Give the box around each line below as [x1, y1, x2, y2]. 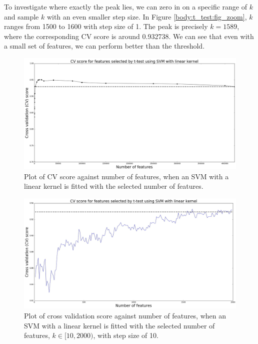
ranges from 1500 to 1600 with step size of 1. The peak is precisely [4, 21, 208, 32]
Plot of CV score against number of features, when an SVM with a [24, 171, 229, 181]
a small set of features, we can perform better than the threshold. [4, 41, 205, 51]
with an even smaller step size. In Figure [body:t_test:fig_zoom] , [46, 11, 247, 22]
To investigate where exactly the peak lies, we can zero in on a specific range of [4, 2, 247, 12]
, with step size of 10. [93, 330, 158, 340]
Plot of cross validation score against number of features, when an [24, 310, 226, 320]
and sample [4, 11, 39, 22]
